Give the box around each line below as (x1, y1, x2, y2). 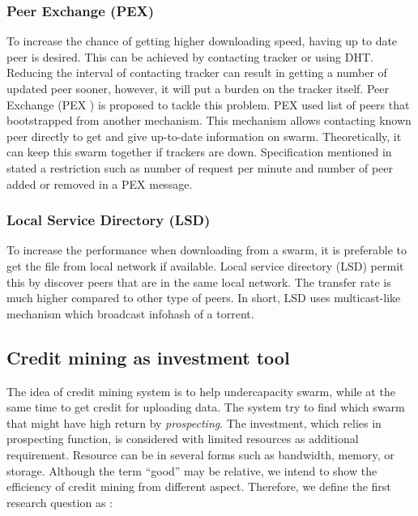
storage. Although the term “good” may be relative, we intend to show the (6, 462, 377, 479)
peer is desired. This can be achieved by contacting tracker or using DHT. (6, 48, 373, 65)
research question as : (6, 493, 113, 510)
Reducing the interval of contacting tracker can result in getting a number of (6, 64, 387, 81)
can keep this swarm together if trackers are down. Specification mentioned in (6, 143, 392, 160)
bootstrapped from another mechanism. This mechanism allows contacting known (6, 112, 412, 129)
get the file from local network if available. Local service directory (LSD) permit (6, 257, 404, 274)
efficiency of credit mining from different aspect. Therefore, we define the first (6, 478, 391, 495)
